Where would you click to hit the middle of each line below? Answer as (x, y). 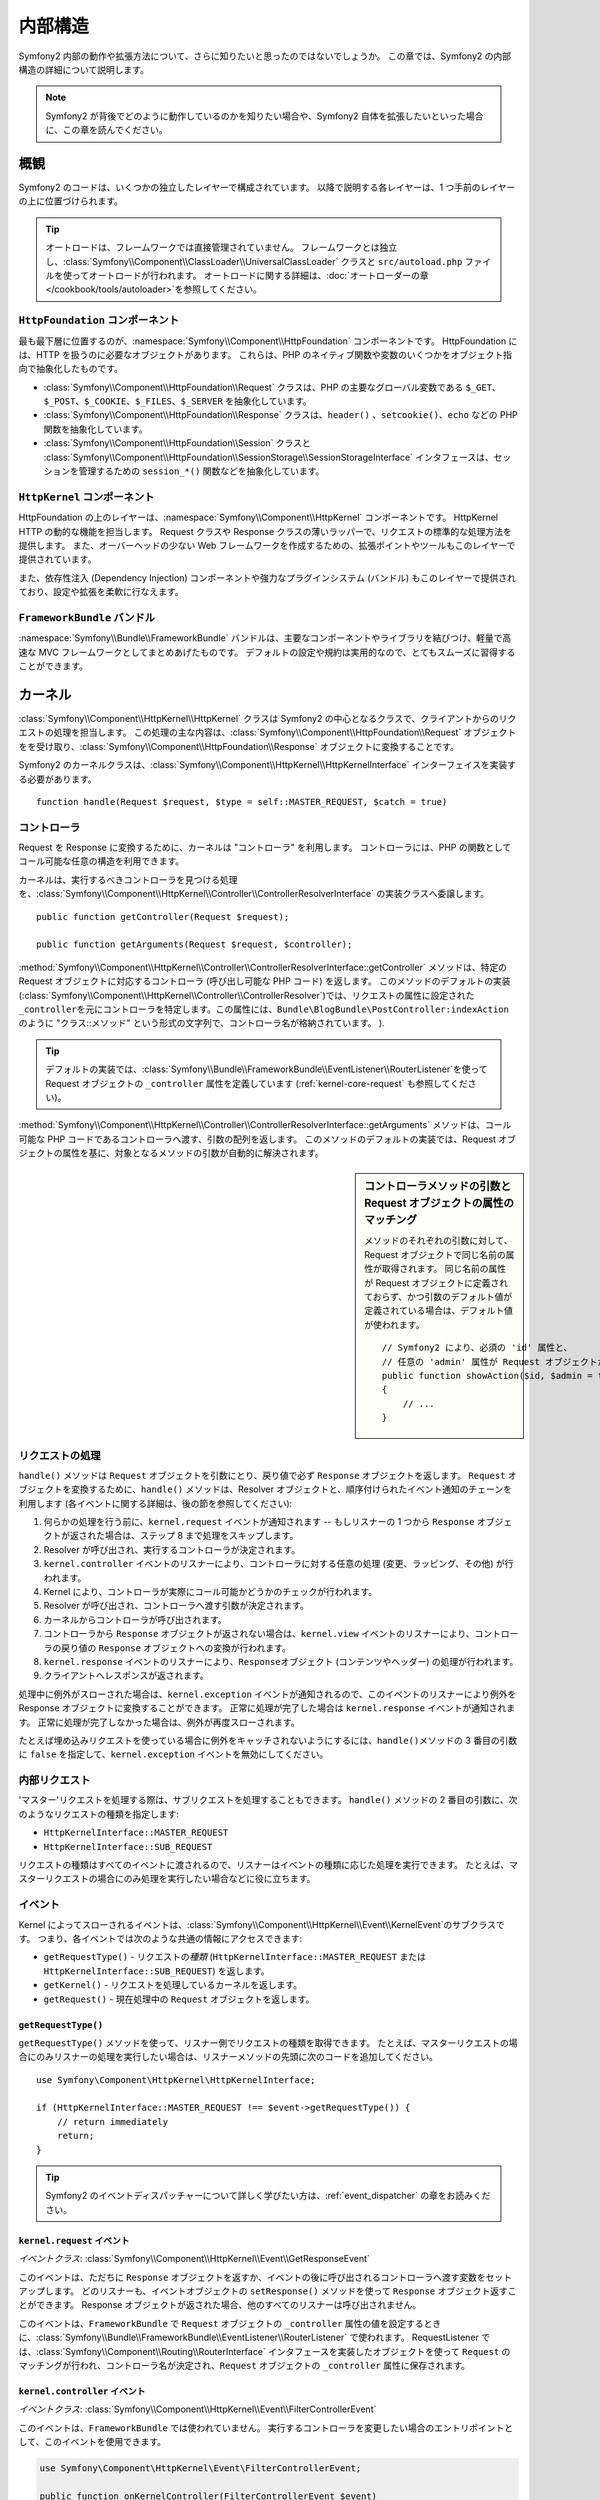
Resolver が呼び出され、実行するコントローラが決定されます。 (171, 1549)
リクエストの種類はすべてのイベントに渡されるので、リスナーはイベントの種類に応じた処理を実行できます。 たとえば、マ (268, 1865)
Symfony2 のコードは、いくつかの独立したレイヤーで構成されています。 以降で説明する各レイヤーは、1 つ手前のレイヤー (267, 187)
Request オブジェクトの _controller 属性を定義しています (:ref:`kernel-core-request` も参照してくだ (257, 1083)
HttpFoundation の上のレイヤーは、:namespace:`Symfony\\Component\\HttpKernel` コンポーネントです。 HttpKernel (258, 517)
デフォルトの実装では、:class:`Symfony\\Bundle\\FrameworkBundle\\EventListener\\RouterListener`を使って (267, 1069)
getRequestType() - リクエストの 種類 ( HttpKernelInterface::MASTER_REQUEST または (235, 1957)
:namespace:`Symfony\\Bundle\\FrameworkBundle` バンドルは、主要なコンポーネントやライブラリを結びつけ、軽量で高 (265, 638)
